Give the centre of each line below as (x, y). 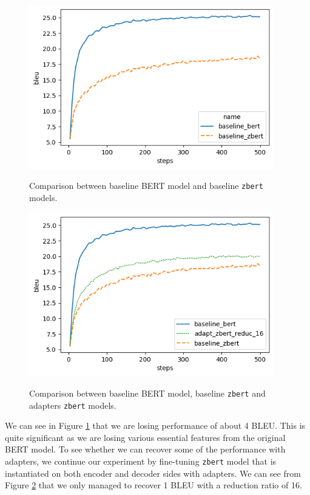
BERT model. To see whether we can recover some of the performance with (145, 449)
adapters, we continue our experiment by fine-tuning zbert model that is (141, 461)
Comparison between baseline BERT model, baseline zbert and (147, 393)
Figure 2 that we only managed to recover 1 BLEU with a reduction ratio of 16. (153, 485)
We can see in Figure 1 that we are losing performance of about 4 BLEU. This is (155, 425)
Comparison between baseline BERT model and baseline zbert (146, 186)
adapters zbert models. (73, 405)
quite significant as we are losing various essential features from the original (145, 437)
